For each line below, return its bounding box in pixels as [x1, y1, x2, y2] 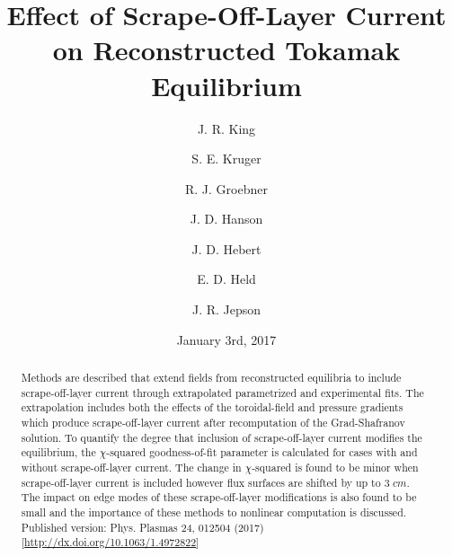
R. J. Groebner [185, 179, 268, 198]
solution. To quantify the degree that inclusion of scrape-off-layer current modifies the [21, 429, 422, 445]
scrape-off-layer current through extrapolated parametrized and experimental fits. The [21, 384, 424, 400]
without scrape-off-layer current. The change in [21, 459, 242, 474]
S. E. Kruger [191, 149, 261, 168]
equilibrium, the [21, 445, 96, 460]
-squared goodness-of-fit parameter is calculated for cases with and [106, 445, 418, 460]
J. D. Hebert [191, 239, 261, 258]
